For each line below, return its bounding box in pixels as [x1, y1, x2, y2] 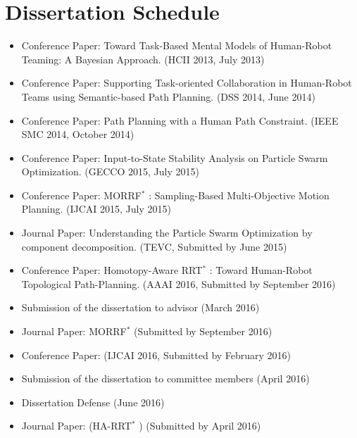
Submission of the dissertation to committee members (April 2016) [21, 371, 310, 386]
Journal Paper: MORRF [21, 324, 127, 339]
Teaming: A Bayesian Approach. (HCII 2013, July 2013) [21, 51, 265, 66]
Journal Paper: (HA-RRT [21, 418, 132, 433]
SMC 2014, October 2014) [21, 127, 134, 142]
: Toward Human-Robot [209, 263, 313, 277]
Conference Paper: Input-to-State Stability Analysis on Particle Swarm [21, 150, 328, 165]
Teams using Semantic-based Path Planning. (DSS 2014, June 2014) [21, 89, 315, 104]
